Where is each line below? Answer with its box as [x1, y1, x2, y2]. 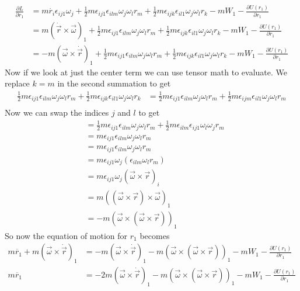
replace [5, 77, 30, 89]
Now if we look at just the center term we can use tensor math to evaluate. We [5, 65, 288, 78]
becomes [139, 229, 170, 241]
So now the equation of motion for [5, 229, 128, 241]
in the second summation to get [57, 77, 171, 89]
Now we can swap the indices [5, 106, 109, 118]
